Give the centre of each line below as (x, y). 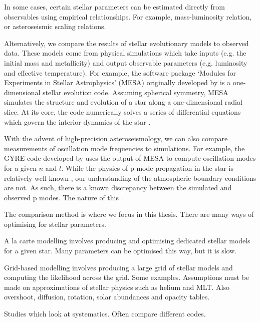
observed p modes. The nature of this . (64, 197)
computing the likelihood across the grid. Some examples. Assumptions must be (127, 277)
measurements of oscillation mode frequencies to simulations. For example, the (124, 148)
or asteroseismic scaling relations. (55, 26)
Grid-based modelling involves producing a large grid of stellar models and (118, 267)
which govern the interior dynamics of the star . (77, 121)
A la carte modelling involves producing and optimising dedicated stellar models (127, 241)
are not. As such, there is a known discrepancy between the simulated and (118, 188)
